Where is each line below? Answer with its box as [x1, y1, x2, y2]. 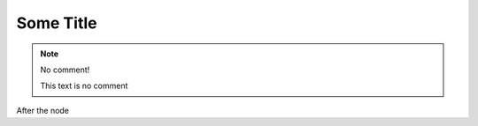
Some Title [16, 13, 97, 33]
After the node [16, 105, 70, 115]
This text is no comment [40, 80, 128, 92]
